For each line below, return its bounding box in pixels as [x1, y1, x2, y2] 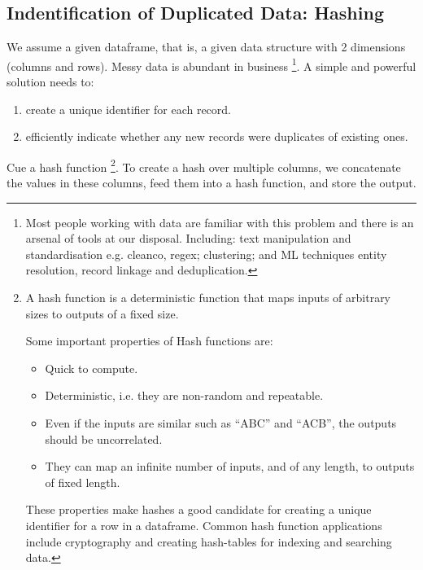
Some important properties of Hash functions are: [25, 332, 273, 349]
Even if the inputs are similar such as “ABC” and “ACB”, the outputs [45, 414, 397, 432]
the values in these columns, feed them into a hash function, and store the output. [7, 174, 416, 191]
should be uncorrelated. [45, 430, 163, 447]
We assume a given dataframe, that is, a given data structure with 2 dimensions [7, 38, 406, 55]
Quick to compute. [45, 359, 138, 376]
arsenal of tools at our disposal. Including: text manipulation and [25, 230, 351, 247]
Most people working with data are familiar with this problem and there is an [25, 213, 414, 230]
